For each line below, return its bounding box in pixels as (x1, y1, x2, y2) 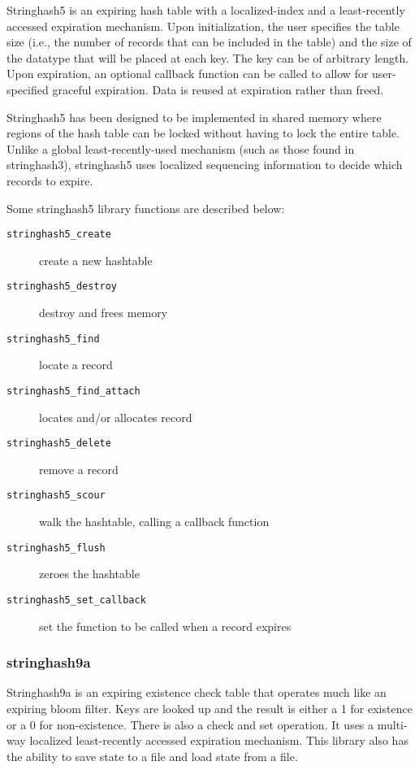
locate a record (39, 356, 113, 373)
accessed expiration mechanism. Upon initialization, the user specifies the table (6, 17, 400, 34)
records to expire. (6, 172, 93, 189)
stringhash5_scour (6, 489, 106, 502)
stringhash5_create (6, 228, 111, 241)
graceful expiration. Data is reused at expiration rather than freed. (52, 80, 384, 98)
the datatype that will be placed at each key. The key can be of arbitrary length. (6, 49, 409, 66)
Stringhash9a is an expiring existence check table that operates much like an (6, 684, 387, 701)
